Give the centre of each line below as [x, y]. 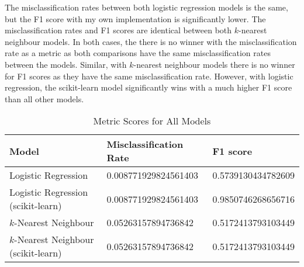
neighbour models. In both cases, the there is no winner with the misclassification [151, 41]
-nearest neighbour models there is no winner [214, 64]
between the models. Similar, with [66, 64]
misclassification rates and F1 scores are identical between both [118, 30]
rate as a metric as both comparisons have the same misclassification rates [138, 53]
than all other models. [44, 98]
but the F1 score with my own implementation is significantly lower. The [135, 18]
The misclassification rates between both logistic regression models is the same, [146, 7]
